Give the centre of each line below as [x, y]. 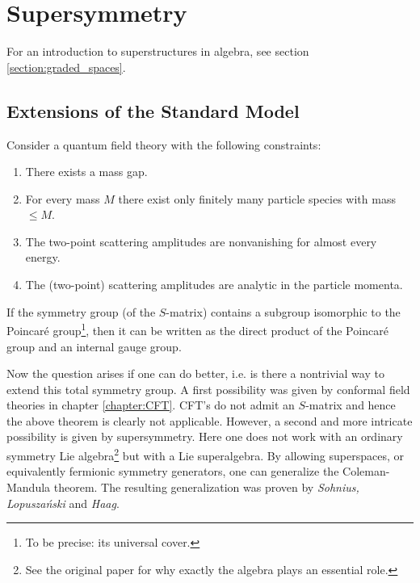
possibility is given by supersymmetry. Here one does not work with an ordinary [205, 436]
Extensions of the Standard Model [153, 110]
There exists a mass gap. [86, 172]
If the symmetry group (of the [81, 311]
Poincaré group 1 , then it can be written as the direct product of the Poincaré [197, 329]
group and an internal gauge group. [94, 346]
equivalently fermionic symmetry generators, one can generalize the [173, 471]
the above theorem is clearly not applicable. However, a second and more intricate [210, 420]
